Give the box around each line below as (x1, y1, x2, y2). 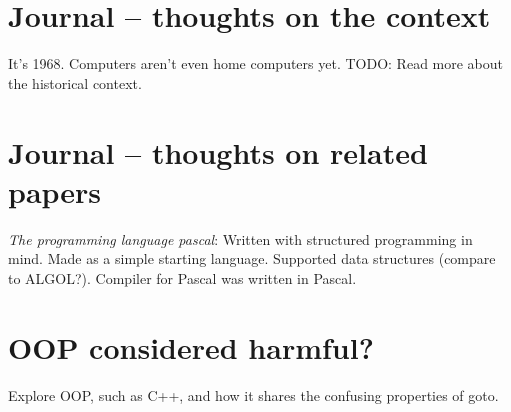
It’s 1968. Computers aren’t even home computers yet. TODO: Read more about (8, 53, 504, 74)
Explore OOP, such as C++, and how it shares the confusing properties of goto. (8, 384, 499, 405)
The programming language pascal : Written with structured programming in (8, 228, 473, 249)
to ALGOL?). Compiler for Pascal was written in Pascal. (8, 267, 357, 288)
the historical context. (8, 72, 142, 93)
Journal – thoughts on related (8, 131, 428, 172)
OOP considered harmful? (8, 326, 374, 367)
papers (8, 170, 102, 211)
